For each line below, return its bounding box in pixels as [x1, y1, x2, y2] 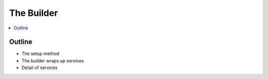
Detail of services [21, 65, 58, 71]
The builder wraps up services [21, 58, 84, 64]
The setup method [21, 51, 60, 57]
